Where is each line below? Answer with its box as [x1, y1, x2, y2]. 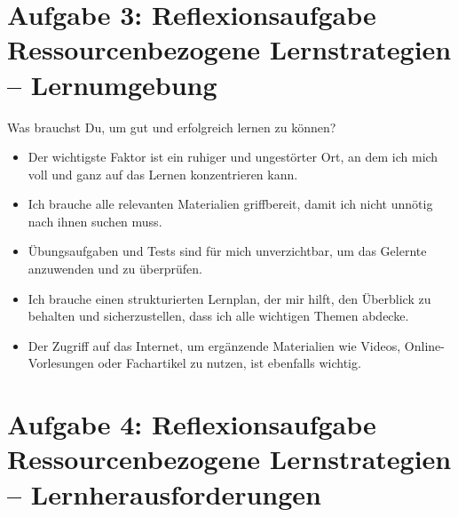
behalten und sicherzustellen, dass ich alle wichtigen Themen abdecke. [28, 306, 409, 325]
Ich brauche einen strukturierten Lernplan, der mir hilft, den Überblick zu [28, 289, 431, 307]
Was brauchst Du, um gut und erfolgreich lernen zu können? [7, 117, 336, 136]
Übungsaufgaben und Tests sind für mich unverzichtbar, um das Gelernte [28, 242, 427, 260]
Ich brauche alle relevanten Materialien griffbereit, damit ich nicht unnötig [28, 195, 433, 213]
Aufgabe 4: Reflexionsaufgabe [7, 406, 376, 442]
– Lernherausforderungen [7, 475, 321, 512]
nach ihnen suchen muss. [28, 211, 162, 230]
